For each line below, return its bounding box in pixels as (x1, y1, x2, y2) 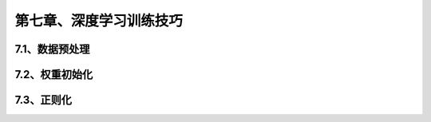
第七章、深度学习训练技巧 (14, 12, 184, 30)
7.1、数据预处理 (14, 42, 90, 56)
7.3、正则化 (14, 93, 72, 107)
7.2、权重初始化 (14, 68, 93, 81)
